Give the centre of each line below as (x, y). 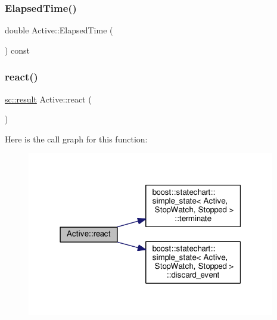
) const (18, 50)
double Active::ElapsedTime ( (59, 30)
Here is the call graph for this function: (76, 139)
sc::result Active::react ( (48, 99)
